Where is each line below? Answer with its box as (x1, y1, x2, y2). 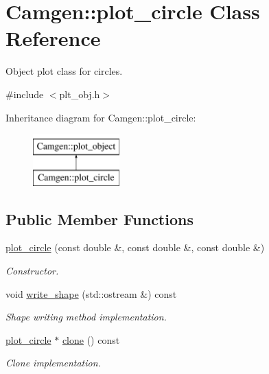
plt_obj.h (59, 86, 100, 101)
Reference (5, 24, 101, 52)
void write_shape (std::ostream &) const (5, 286, 177, 301)
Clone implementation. (5, 355, 101, 370)
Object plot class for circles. (5, 64, 123, 78)
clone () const (62, 332, 120, 347)
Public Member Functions (5, 208, 194, 229)
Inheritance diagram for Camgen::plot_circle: (5, 110, 196, 124)
